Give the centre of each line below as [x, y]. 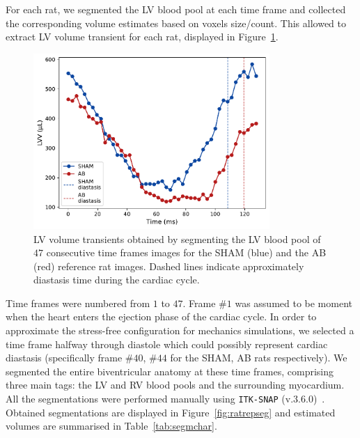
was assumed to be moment [294, 303]
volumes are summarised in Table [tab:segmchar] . [111, 426]
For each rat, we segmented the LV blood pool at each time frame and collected [176, 9]
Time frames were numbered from [78, 303]
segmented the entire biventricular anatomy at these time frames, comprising [170, 371]
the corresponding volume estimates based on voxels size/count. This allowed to [176, 23]
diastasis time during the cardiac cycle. [117, 280]
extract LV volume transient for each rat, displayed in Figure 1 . [142, 37]
